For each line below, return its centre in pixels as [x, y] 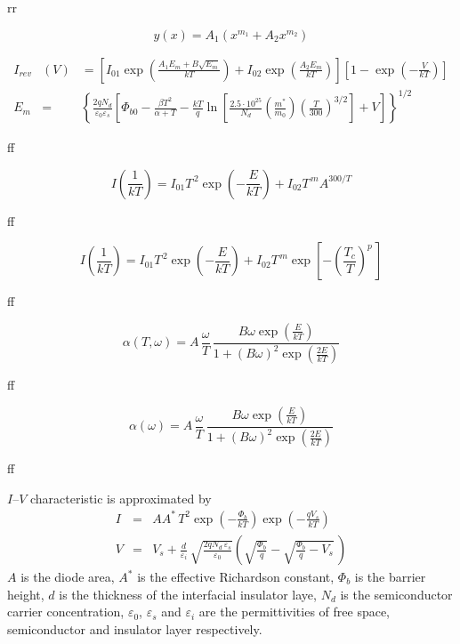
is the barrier [390, 577]
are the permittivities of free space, [295, 612]
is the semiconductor [396, 594]
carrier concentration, [66, 612]
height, [26, 594]
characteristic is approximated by [121, 498]
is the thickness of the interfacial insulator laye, [188, 594]
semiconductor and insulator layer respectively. [135, 628]
